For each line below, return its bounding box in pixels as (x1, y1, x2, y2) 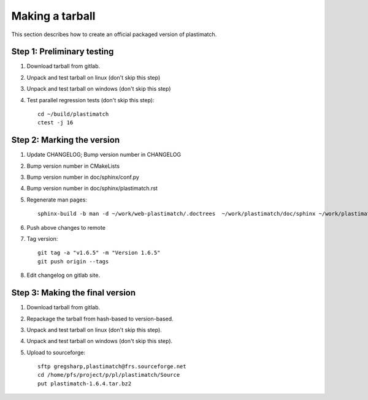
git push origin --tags (37, 258, 109, 265)
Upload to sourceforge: (26, 349, 86, 356)
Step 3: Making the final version (11, 288, 136, 298)
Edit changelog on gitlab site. (26, 271, 101, 279)
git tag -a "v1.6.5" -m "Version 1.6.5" (37, 249, 161, 257)
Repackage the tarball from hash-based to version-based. (26, 315, 174, 322)
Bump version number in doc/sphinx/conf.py (26, 173, 139, 181)
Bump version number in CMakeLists (26, 162, 120, 170)
